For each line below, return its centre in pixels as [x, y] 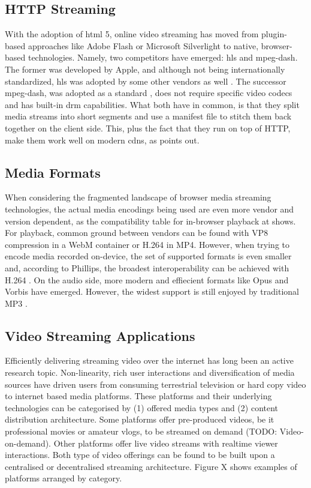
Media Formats [53, 172]
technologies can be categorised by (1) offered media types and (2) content [142, 407]
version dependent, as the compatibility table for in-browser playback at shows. [150, 221]
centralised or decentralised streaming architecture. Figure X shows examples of [151, 466]
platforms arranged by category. [64, 478]
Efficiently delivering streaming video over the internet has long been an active [149, 360]
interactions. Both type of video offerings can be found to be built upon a [140, 455]
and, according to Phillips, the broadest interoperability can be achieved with [147, 267]
